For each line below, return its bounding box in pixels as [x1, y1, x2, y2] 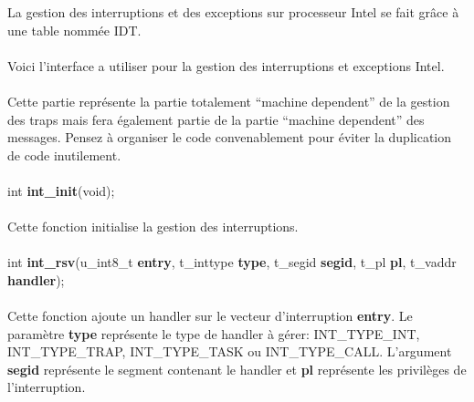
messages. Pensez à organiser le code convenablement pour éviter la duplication [7, 128, 452, 147]
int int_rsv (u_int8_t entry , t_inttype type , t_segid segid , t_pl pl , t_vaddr [7, 253, 457, 272]
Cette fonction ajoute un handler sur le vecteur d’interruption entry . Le [7, 306, 413, 325]
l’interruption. [7, 377, 86, 397]
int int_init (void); [7, 180, 115, 200]
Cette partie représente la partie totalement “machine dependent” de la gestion [7, 91, 450, 110]
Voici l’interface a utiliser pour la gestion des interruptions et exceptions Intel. [7, 56, 445, 75]
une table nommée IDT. [7, 20, 142, 39]
